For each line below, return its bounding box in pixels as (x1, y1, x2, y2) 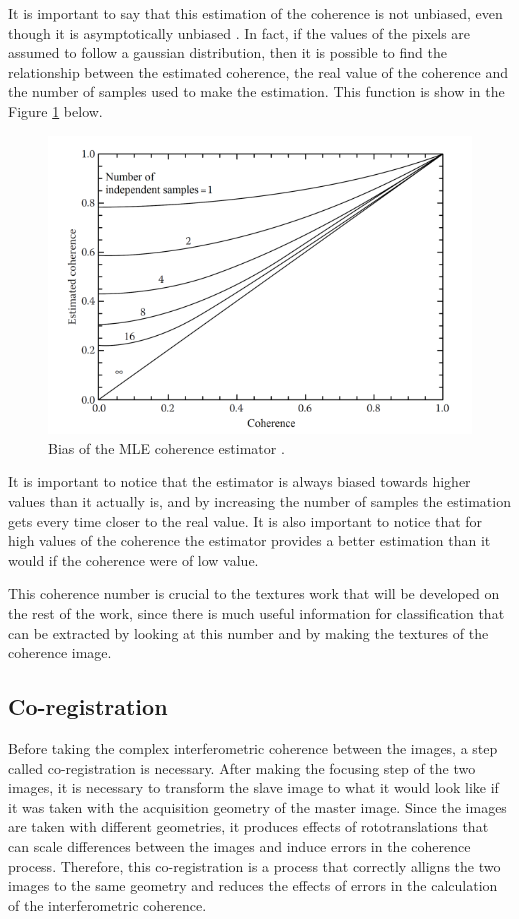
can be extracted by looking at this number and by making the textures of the (8, 622, 489, 643)
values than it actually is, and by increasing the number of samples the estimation (8, 491, 511, 512)
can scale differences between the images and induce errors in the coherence (8, 835, 471, 856)
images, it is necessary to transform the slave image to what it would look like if (8, 777, 499, 798)
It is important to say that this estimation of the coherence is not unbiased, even (8, 3, 503, 23)
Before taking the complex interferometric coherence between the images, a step (8, 738, 498, 758)
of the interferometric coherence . (8, 894, 207, 915)
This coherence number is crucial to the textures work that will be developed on (8, 583, 500, 604)
